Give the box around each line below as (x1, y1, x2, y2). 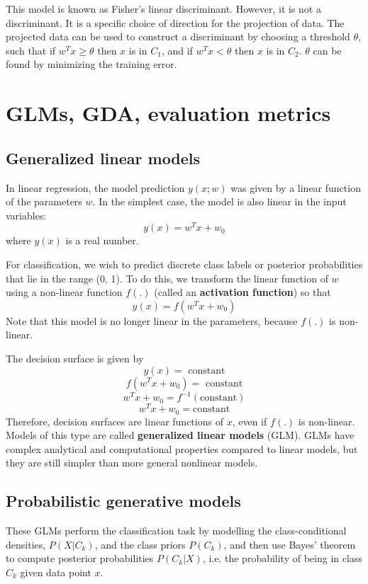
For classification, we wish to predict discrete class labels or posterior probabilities (6, 257, 363, 271)
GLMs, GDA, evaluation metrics (6, 98, 331, 127)
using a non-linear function (6, 285, 123, 299)
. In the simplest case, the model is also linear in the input (92, 194, 347, 209)
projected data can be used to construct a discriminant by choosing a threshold (6, 29, 350, 44)
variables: (6, 207, 47, 222)
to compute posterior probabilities (6, 551, 154, 566)
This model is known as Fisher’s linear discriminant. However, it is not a (6, 1, 321, 16)
